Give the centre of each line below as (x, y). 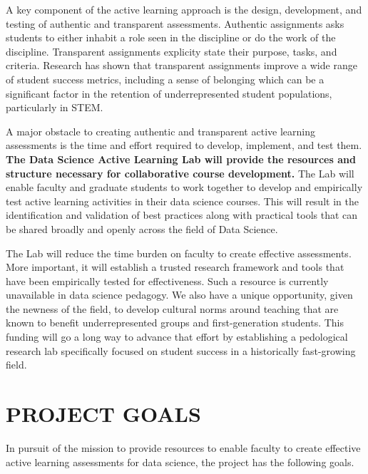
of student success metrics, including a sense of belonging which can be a (165, 79)
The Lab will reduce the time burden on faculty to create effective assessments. (179, 253)
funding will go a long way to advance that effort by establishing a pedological (177, 337)
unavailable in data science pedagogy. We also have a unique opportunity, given (179, 295)
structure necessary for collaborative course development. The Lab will (180, 173)
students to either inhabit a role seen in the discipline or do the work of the (171, 37)
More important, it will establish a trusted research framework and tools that (175, 267)
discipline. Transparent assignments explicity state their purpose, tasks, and (172, 51)
